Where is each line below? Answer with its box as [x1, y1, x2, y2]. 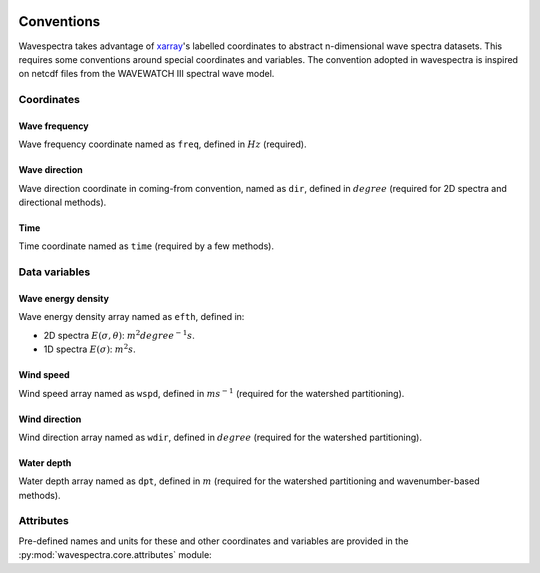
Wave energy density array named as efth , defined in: [18, 311, 245, 323]
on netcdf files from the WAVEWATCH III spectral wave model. [18, 68, 275, 80]
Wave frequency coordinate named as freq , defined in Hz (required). [18, 138, 307, 150]
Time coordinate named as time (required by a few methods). [18, 240, 275, 252]
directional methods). [18, 196, 107, 209]
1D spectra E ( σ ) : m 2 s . [43, 342, 137, 355]
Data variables [18, 265, 91, 279]
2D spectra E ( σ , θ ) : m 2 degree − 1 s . [43, 328, 195, 341]
